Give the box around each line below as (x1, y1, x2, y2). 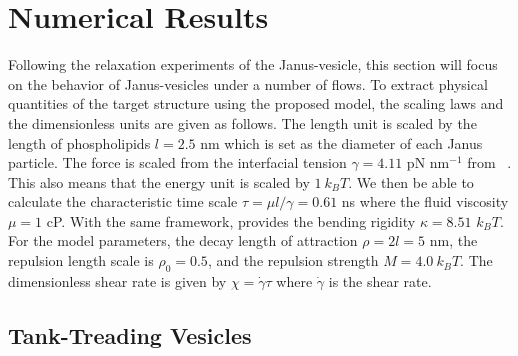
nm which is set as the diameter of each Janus (200, 132, 483, 153)
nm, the (429, 230, 478, 251)
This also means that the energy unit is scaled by (8, 171, 310, 192)
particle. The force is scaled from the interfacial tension (8, 152, 347, 173)
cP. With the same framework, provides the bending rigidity (46, 210, 416, 231)
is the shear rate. (328, 270, 432, 291)
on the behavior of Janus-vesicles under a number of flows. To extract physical (8, 73, 488, 94)
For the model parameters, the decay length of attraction (8, 230, 358, 251)
